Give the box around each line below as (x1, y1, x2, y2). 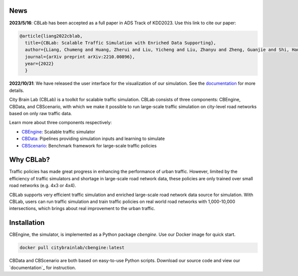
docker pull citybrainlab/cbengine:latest (19, 245, 125, 251)
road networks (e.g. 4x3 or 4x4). (9, 183, 76, 189)
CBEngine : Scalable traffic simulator (21, 129, 95, 135)
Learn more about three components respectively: (9, 120, 112, 126)
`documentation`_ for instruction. (9, 265, 76, 271)
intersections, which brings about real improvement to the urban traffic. (9, 206, 155, 211)
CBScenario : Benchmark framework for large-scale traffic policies (21, 142, 157, 148)
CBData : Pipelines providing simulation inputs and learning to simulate (21, 136, 165, 141)
